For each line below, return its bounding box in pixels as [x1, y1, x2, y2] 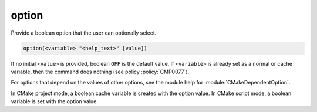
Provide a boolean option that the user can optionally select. [11, 29, 157, 36]
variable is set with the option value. [11, 98, 98, 105]
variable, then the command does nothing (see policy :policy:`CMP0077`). [11, 68, 190, 75]
